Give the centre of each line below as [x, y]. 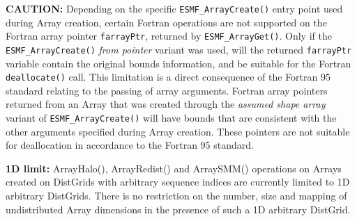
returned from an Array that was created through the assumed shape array [166, 104]
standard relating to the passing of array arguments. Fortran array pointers [167, 90]
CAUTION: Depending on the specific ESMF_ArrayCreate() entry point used [174, 8]
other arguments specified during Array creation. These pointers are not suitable [178, 131]
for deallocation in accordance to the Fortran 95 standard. [130, 145]
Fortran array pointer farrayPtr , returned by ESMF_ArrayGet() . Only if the [169, 36]
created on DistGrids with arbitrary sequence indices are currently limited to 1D [178, 182]
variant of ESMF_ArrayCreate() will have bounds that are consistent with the [171, 117]
